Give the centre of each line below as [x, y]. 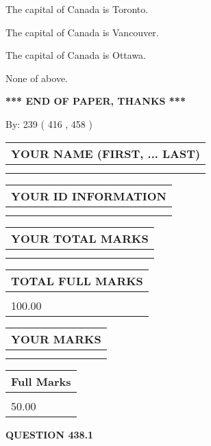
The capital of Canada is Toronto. [77, 9]
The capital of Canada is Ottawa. [76, 55]
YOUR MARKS [56, 339]
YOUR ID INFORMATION [89, 196]
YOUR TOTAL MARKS [80, 238]
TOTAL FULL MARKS [77, 280]
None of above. [37, 78]
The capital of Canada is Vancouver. [82, 32]
